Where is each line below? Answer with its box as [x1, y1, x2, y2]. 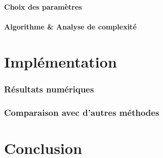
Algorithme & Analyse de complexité [4, 21, 137, 31]
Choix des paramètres [4, 1, 82, 12]
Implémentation [4, 51, 117, 72]
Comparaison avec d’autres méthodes [4, 106, 159, 118]
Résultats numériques [4, 82, 94, 95]
